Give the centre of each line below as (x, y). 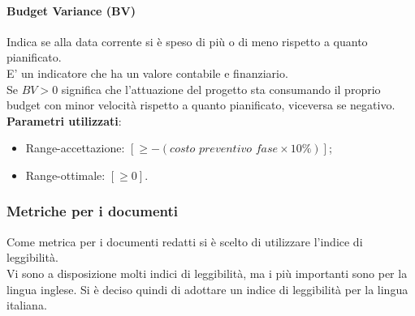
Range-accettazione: (75, 148)
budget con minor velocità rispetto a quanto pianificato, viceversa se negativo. (201, 105)
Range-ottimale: (65, 175)
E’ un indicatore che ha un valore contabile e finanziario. (147, 73)
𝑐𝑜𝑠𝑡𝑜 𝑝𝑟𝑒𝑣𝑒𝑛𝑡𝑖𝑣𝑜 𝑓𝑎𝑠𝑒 (224, 149)
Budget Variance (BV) (71, 10)
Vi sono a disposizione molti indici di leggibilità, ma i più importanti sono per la (207, 273)
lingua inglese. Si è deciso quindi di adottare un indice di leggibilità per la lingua (207, 289)
